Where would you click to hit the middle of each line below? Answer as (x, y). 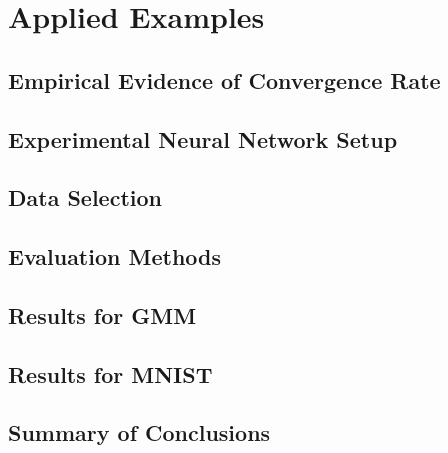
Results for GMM (102, 314)
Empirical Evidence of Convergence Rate (224, 79)
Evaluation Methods (115, 256)
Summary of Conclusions (139, 432)
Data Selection (85, 197)
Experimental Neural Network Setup (203, 138)
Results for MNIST (110, 373)
